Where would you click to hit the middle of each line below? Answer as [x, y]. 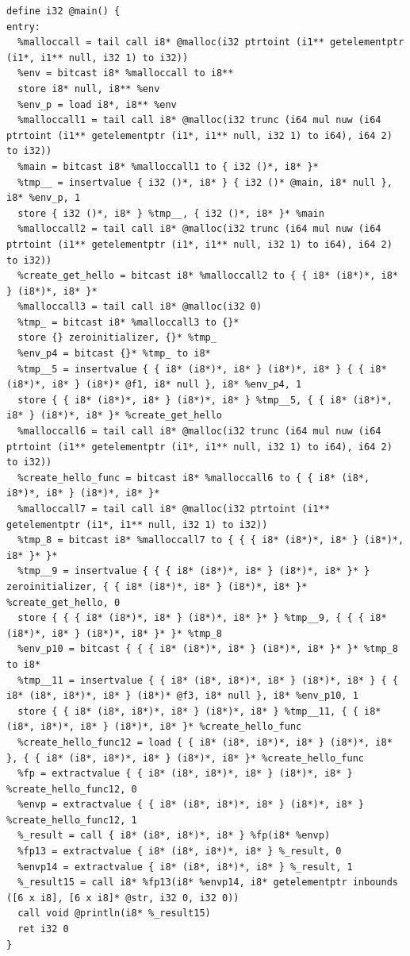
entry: [23, 27]
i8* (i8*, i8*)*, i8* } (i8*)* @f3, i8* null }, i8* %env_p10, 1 [182, 696]
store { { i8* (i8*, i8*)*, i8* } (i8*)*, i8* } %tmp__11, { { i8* [199, 711]
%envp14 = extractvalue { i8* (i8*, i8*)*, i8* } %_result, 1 [185, 867]
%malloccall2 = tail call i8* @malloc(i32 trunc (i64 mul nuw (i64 [199, 229]
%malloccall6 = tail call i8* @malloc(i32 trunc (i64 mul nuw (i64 [199, 432]
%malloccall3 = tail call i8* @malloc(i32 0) [140, 307]
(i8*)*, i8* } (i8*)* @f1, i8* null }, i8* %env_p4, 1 [154, 385]
